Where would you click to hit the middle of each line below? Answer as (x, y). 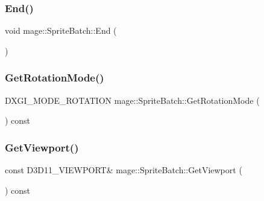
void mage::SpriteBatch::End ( (61, 30)
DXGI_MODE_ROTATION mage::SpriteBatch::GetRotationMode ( (132, 100)
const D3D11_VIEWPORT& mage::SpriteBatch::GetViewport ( (124, 170)
